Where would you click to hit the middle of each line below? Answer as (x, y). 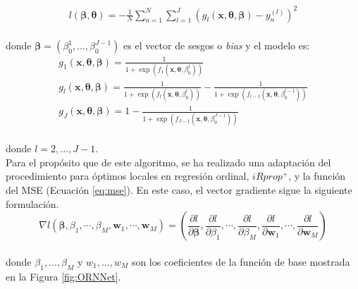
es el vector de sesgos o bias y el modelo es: (217, 45)
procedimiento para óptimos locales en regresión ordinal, (128, 176)
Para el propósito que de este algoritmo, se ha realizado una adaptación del (168, 162)
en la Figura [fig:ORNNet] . (63, 276)
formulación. (32, 203)
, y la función (317, 176)
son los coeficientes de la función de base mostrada (241, 261)
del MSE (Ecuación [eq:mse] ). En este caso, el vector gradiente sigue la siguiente (179, 190)
